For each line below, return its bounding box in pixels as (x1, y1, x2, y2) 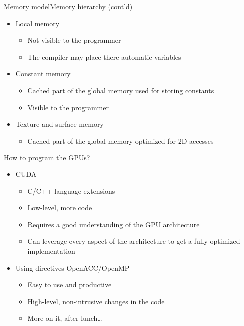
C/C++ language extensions (27, 185, 115, 196)
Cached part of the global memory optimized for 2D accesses (27, 135, 214, 146)
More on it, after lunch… (27, 313, 102, 323)
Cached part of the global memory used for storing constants (27, 85, 214, 95)
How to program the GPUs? (4, 152, 90, 163)
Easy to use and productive (27, 279, 112, 290)
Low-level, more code (27, 202, 92, 213)
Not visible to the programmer (27, 35, 121, 45)
